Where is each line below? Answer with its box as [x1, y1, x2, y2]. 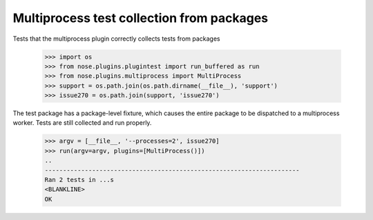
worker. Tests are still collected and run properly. [12, 119, 152, 127]
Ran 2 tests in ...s [44, 176, 114, 184]
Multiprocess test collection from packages [12, 10, 269, 26]
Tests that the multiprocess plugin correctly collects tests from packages [12, 34, 220, 43]
